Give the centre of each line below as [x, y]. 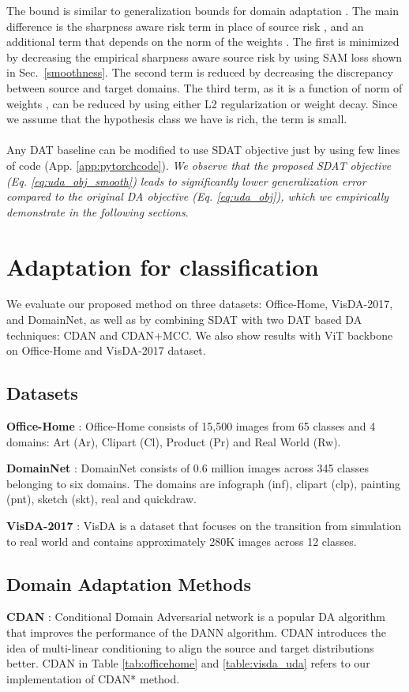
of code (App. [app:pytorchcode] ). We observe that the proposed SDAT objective [199, 165]
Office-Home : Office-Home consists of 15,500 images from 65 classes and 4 [191, 426]
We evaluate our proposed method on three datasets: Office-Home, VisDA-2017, [200, 304]
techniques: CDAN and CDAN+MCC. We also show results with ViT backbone [200, 335]
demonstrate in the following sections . [98, 211]
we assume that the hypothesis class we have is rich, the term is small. [177, 119]
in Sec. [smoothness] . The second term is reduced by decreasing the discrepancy [200, 72]
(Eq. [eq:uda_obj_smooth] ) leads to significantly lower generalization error [186, 181]
